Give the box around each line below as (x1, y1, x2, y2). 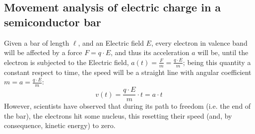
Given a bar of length (4, 37, 69, 48)
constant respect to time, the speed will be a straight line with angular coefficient (4, 67, 252, 77)
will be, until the (197, 47, 249, 58)
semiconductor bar (4, 14, 101, 29)
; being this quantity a (183, 57, 251, 67)
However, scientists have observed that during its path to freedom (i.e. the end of (4, 101, 251, 111)
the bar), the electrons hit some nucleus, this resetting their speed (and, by (4, 110, 232, 121)
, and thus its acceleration (111, 47, 190, 58)
